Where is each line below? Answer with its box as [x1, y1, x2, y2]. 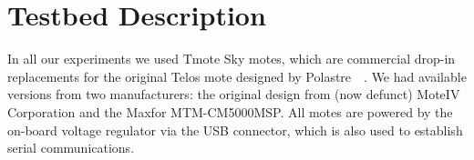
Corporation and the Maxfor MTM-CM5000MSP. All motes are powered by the [7, 102, 453, 121]
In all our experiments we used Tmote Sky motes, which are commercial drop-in [7, 49, 456, 68]
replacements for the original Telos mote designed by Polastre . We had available [7, 66, 467, 85]
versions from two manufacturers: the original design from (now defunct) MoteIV [7, 85, 460, 104]
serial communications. [7, 138, 135, 157]
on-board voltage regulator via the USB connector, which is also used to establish [7, 120, 463, 139]
